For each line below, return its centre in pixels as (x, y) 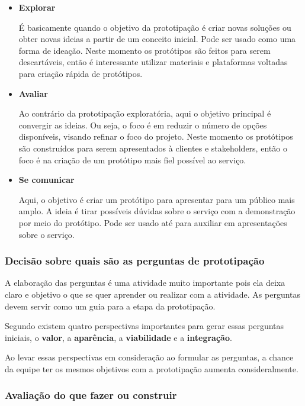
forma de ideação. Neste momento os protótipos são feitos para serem (145, 50)
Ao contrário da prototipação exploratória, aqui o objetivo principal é (145, 113)
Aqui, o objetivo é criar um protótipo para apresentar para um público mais (157, 199)
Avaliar (33, 93)
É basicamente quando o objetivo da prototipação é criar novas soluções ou (155, 27)
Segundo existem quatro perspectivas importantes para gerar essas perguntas (145, 326)
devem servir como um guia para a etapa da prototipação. (110, 306)
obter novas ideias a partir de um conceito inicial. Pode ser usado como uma (157, 39)
